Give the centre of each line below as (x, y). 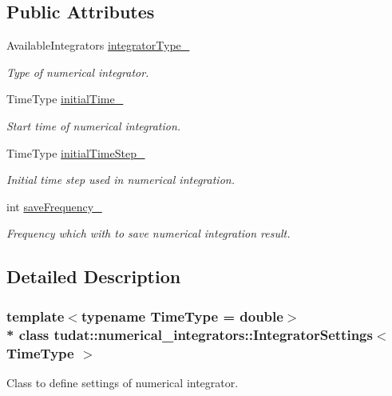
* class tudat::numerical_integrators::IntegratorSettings (190, 334)
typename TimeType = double (182, 316)
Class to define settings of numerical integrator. (123, 382)
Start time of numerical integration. (94, 125)
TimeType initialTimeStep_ (76, 152)
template (36, 316)
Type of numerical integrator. (78, 72)
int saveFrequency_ (54, 206)
